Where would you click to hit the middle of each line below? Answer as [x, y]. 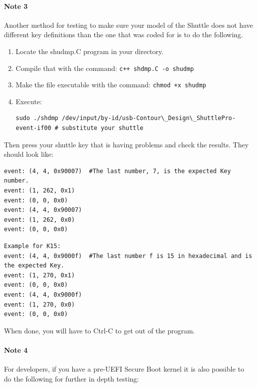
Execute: [29, 101]
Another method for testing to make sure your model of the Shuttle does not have [128, 25]
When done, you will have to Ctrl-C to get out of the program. [100, 330]
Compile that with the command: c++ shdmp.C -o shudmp [105, 68]
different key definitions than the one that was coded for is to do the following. [124, 34]
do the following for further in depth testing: [72, 378]
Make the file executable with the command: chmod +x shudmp [111, 85]
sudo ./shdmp [37, 118]
